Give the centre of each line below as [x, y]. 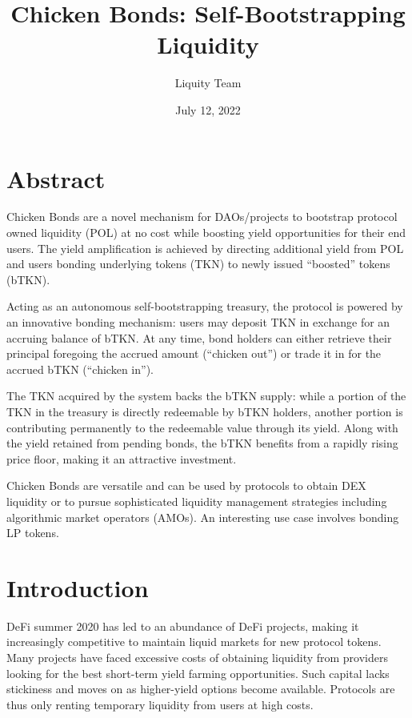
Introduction [78, 587]
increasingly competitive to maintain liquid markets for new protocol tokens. [194, 642]
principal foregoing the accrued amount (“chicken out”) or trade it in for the [194, 353]
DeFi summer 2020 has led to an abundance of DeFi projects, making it [183, 626]
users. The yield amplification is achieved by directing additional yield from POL [205, 248]
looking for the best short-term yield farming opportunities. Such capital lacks [198, 673]
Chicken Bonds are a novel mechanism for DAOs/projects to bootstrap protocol [202, 217]
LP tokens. [33, 533]
